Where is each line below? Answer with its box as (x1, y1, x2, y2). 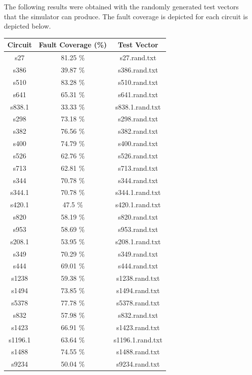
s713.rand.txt (118, 162, 158, 173)
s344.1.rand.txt (115, 187, 161, 197)
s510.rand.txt (118, 76, 158, 87)
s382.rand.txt (118, 126, 158, 136)
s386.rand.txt (118, 64, 158, 75)
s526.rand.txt (118, 150, 158, 160)
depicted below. (4, 21, 51, 31)
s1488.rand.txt (116, 346, 160, 357)
